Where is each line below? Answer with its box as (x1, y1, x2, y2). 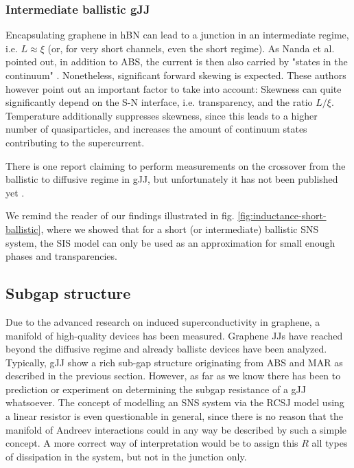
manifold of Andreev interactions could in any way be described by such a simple (5, 422, 347, 436)
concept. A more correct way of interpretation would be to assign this (5, 436, 298, 450)
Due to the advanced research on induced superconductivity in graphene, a (5, 314, 320, 328)
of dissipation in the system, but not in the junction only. (5, 449, 247, 463)
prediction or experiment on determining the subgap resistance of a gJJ (5, 381, 306, 396)
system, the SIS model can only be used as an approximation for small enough (5, 235, 335, 249)
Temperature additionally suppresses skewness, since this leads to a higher (5, 108, 318, 122)
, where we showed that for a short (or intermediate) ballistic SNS (40, 221, 319, 236)
